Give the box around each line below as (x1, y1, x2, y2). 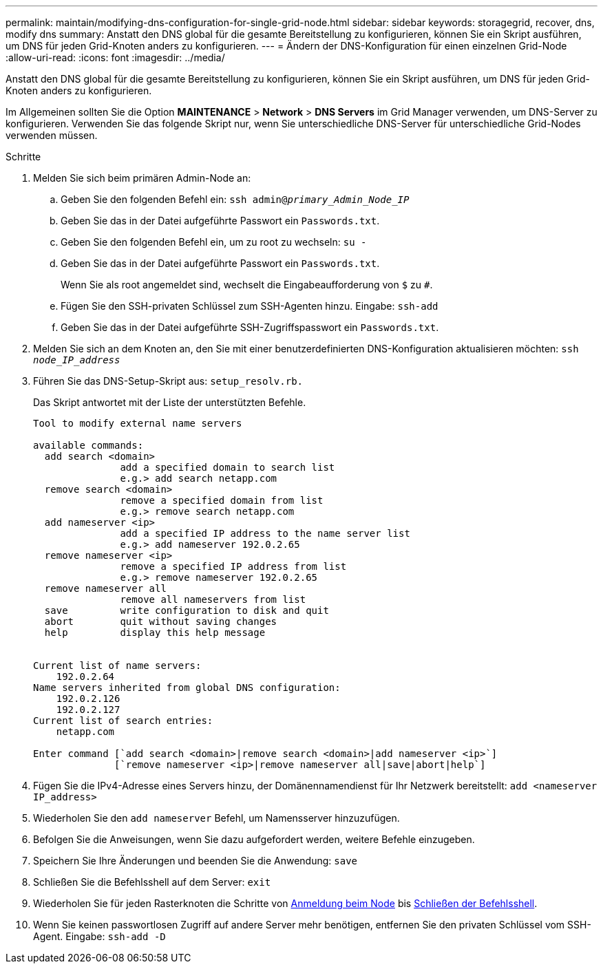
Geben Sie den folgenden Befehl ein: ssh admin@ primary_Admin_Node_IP (61, 193, 410, 205)
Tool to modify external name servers (33, 418, 242, 429)
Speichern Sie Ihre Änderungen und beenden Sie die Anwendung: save (33, 855, 358, 866)
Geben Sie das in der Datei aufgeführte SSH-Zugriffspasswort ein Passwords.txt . (61, 321, 439, 333)
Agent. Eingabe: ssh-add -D (33, 930, 166, 942)
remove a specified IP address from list (120, 561, 347, 572)
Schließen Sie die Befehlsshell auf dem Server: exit (33, 876, 271, 888)
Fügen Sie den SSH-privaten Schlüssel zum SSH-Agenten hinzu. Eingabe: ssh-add (61, 300, 438, 312)
